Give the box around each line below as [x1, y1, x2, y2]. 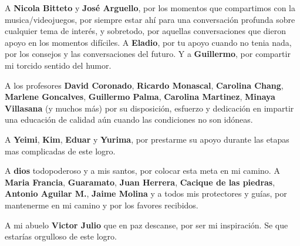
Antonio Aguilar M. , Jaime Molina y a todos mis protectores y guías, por [5, 187, 287, 200]
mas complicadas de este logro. [5, 144, 116, 157]
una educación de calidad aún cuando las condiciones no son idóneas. [5, 113, 253, 126]
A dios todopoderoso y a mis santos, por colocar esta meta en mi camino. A [5, 164, 280, 177]
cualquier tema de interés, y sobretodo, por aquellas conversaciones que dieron [5, 25, 286, 37]
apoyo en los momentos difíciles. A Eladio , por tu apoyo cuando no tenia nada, [5, 36, 292, 48]
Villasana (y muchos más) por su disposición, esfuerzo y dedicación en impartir [5, 102, 294, 114]
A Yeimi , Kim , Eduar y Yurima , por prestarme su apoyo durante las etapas [5, 133, 289, 145]
